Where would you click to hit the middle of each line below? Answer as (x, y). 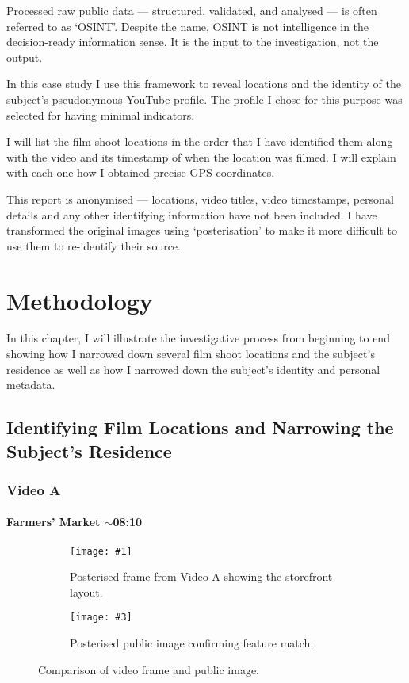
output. (25, 57)
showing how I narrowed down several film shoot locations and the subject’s (191, 354)
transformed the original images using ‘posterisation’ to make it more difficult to (202, 230)
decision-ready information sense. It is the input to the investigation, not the (193, 42)
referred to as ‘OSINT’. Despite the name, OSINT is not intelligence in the (188, 26)
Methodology (80, 300)
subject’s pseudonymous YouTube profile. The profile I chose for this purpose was (204, 99)
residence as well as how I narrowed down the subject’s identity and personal (193, 369)
